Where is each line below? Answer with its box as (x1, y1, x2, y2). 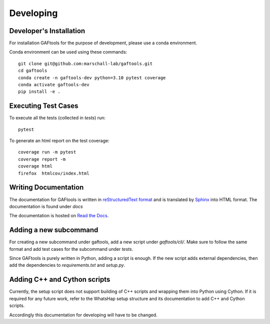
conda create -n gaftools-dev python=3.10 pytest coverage (18, 75, 166, 80)
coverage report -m (18, 156, 66, 162)
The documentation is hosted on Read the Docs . (9, 213, 109, 219)
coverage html (18, 164, 52, 169)
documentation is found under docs (9, 203, 83, 209)
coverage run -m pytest (18, 149, 76, 155)
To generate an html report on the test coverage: (9, 138, 109, 144)
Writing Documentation (9, 183, 84, 192)
